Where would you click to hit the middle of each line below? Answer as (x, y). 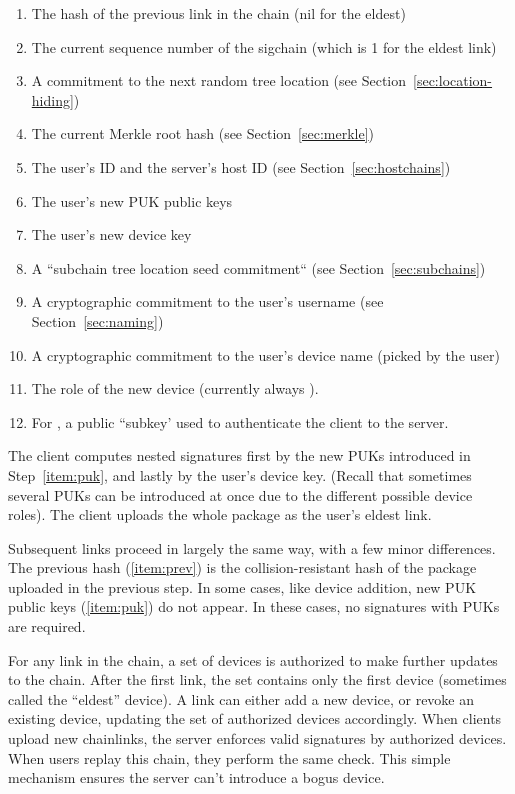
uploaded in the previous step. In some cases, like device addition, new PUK (242, 586)
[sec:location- (453, 80)
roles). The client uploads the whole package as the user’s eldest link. (220, 514)
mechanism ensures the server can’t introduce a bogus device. (196, 777)
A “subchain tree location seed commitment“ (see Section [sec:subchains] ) (258, 267)
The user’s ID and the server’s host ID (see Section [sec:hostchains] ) (241, 166)
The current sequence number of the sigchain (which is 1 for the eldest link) (264, 46)
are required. (47, 626)
